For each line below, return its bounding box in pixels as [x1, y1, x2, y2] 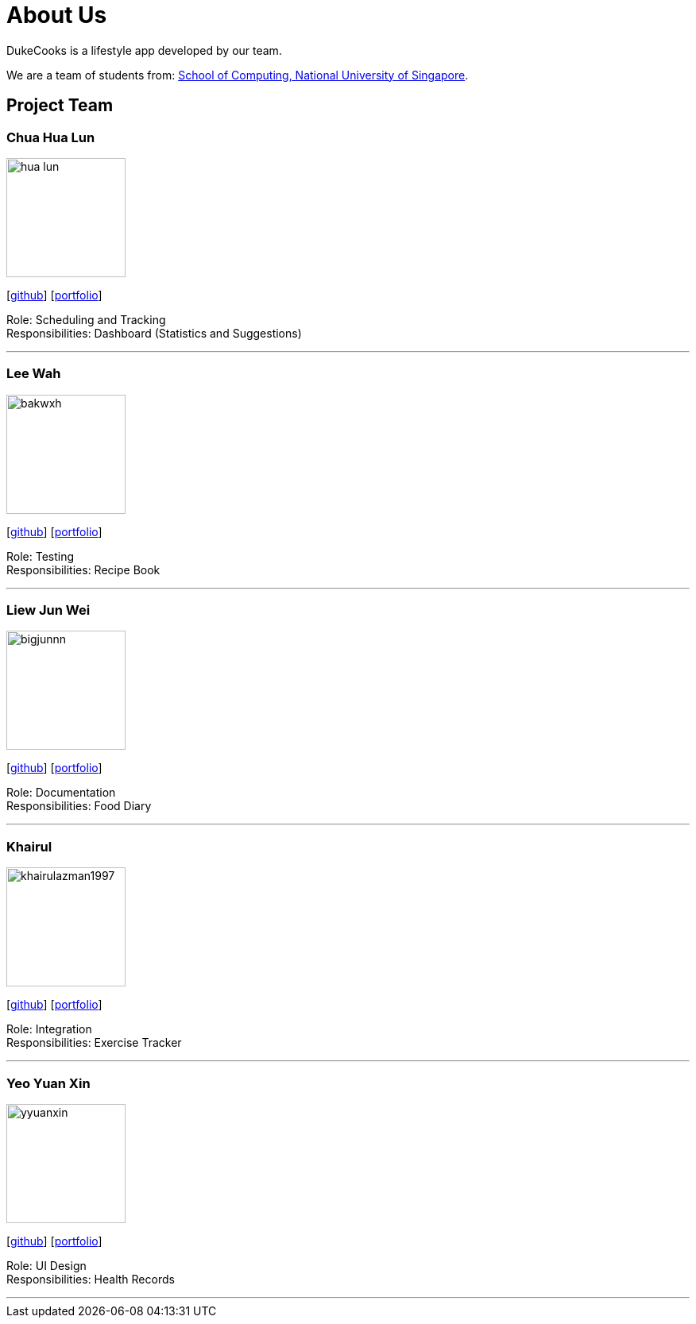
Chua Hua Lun [6, 129, 95, 145]
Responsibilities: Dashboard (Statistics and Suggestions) [6, 326, 302, 340]
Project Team [6, 95, 114, 116]
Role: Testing [6, 549, 75, 563]
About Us [6, 2, 107, 29]
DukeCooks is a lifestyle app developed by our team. [6, 43, 282, 57]
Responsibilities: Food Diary [6, 799, 152, 813]
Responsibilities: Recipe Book [6, 562, 160, 577]
